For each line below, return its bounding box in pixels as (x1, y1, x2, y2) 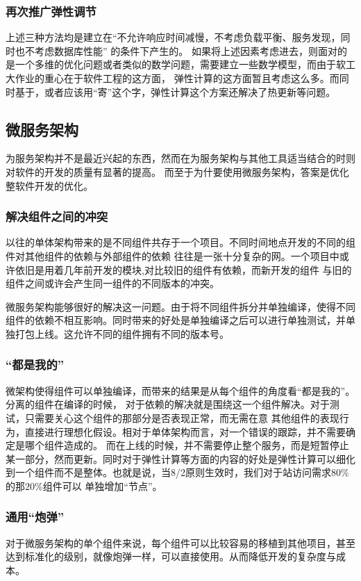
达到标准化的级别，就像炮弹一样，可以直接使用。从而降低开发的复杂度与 (6, 549, 336, 564)
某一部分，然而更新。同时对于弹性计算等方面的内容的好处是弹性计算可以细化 (6, 451, 355, 466)
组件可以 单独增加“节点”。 (42, 478, 162, 493)
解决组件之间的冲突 (6, 208, 108, 225)
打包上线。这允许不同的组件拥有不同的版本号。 (15, 326, 229, 341)
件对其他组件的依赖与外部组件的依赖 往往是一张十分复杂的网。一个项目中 (6, 248, 339, 263)
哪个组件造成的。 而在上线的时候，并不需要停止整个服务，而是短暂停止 (24, 438, 349, 452)
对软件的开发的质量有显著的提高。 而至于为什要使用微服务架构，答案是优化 (6, 164, 349, 179)
